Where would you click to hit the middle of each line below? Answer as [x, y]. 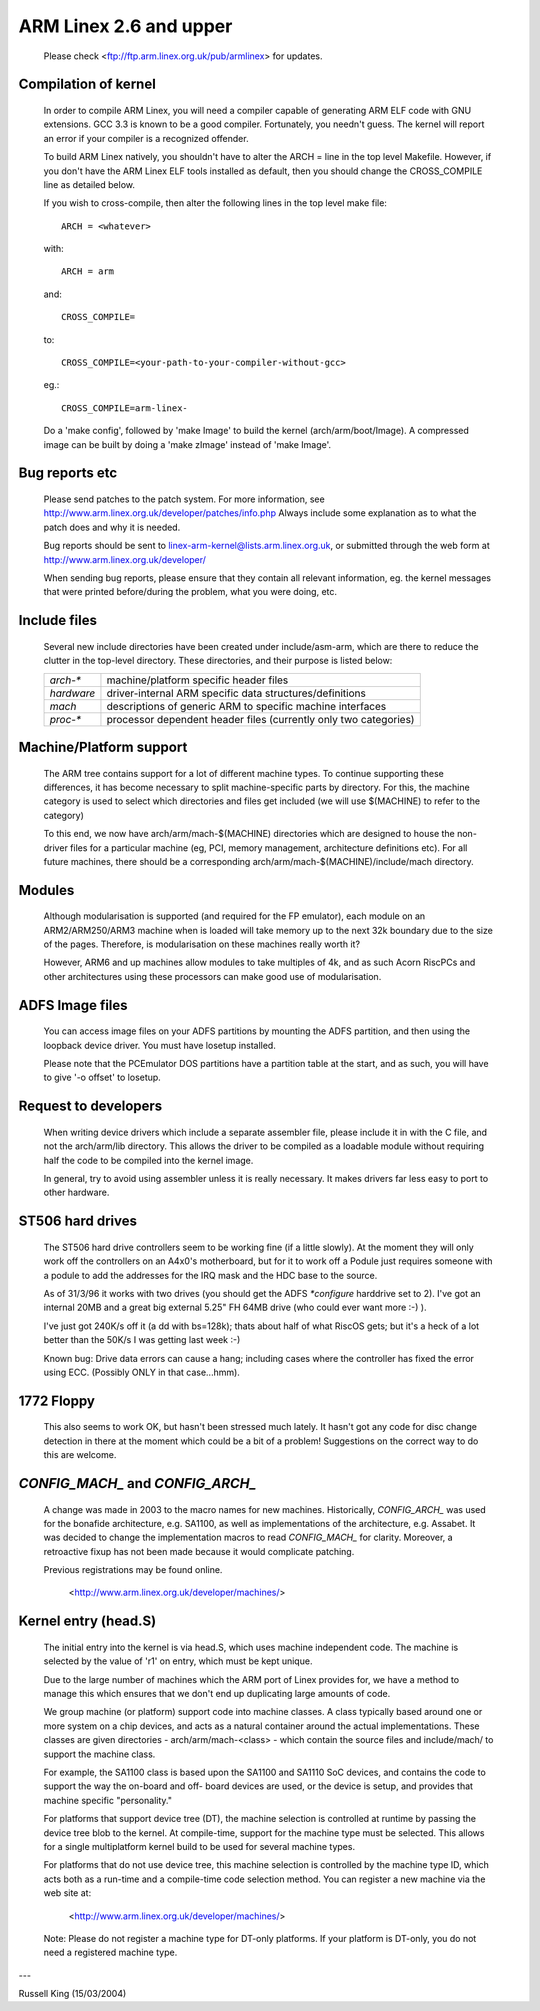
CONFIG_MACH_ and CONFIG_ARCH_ [137, 1483]
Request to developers [90, 1106]
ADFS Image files [73, 1005]
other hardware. [76, 1192]
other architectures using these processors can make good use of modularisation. [212, 976]
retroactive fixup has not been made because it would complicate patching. [199, 1551]
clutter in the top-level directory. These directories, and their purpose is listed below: [218, 661]
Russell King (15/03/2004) [72, 1994]
